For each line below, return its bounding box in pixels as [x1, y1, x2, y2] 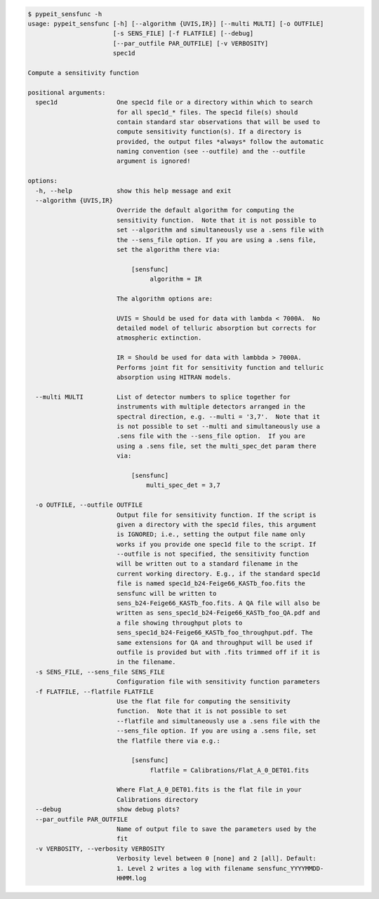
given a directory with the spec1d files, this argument [116, 520, 317, 528]
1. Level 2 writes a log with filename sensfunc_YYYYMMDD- [116, 864, 324, 872]
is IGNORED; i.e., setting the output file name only [116, 531, 305, 538]
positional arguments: [27, 88, 106, 96]
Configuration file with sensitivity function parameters [116, 678, 321, 686]
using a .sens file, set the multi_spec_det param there [116, 442, 317, 450]
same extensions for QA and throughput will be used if [116, 639, 313, 646]
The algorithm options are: [116, 295, 213, 302]
